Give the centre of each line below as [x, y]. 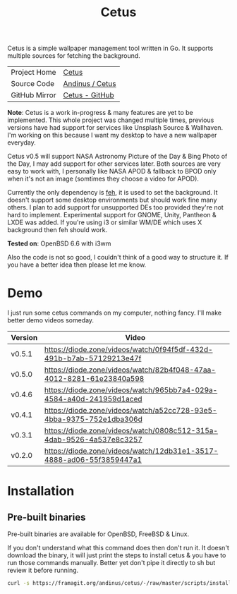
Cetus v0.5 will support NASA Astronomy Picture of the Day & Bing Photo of [117, 157]
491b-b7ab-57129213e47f [93, 358]
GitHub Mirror [34, 95]
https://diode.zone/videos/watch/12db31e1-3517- [132, 451]
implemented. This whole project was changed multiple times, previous [111, 120]
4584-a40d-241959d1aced [93, 399]
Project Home [34, 73]
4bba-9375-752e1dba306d [93, 419]
